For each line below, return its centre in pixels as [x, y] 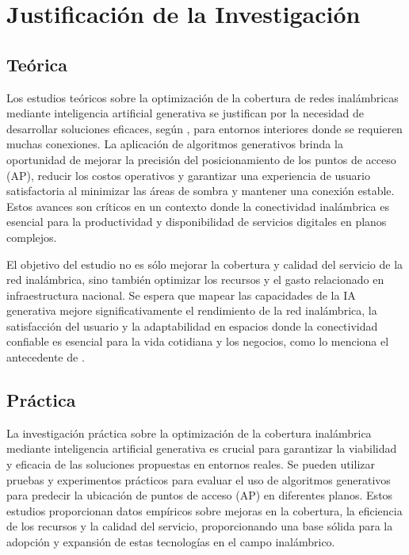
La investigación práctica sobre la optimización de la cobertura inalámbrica [189, 433]
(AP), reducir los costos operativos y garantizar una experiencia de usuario [188, 175]
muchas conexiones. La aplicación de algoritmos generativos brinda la [175, 144]
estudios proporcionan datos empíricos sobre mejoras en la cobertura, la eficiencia [204, 510]
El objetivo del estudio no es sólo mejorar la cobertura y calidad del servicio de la [205, 264]
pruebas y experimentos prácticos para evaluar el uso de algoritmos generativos [199, 479]
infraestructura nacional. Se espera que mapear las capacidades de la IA [181, 295]
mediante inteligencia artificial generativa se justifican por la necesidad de [185, 113]
